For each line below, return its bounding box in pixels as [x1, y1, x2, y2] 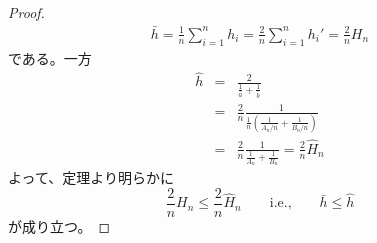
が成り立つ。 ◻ [8, 215, 111, 236]
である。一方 [8, 47, 92, 68]
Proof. [8, 2, 45, 22]
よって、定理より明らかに [8, 167, 174, 188]
